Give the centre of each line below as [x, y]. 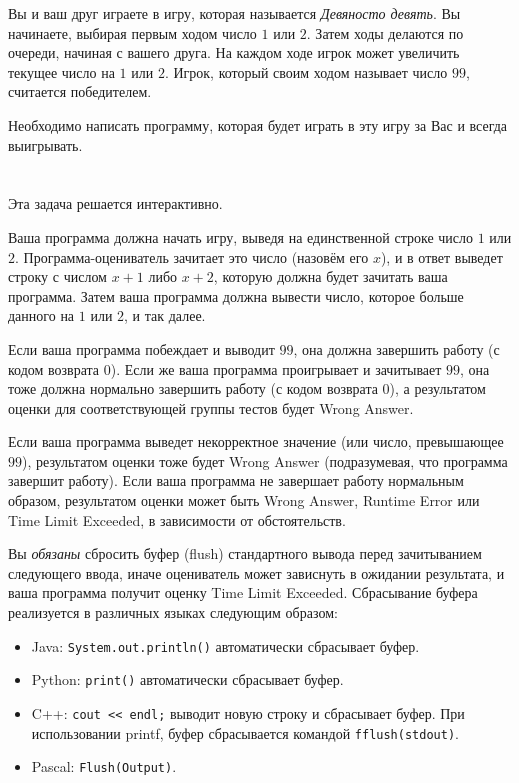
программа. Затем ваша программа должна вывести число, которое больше [236, 295]
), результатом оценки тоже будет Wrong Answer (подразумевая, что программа [265, 460]
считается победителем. [80, 91]
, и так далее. [165, 315]
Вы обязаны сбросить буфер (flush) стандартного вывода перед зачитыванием [245, 553]
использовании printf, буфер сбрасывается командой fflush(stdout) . [245, 732]
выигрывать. [45, 144]
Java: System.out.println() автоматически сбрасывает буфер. [225, 645]
